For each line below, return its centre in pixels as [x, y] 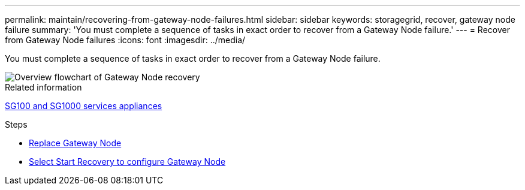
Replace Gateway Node [75, 143]
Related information [43, 87]
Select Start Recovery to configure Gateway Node [127, 162]
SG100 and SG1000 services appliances [84, 106]
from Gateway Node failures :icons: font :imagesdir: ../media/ [125, 40]
